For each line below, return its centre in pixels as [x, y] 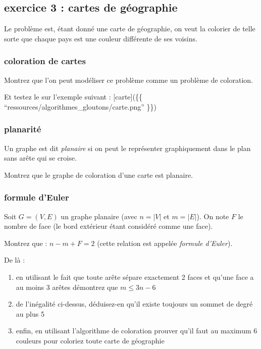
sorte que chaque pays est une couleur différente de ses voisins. [101, 38]
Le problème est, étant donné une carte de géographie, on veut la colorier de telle [130, 29]
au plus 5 [30, 313]
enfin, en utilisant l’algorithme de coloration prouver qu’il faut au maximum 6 [137, 331]
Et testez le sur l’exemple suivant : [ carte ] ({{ [73, 97]
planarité [23, 129]
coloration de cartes [45, 61]
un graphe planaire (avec [99, 216]
